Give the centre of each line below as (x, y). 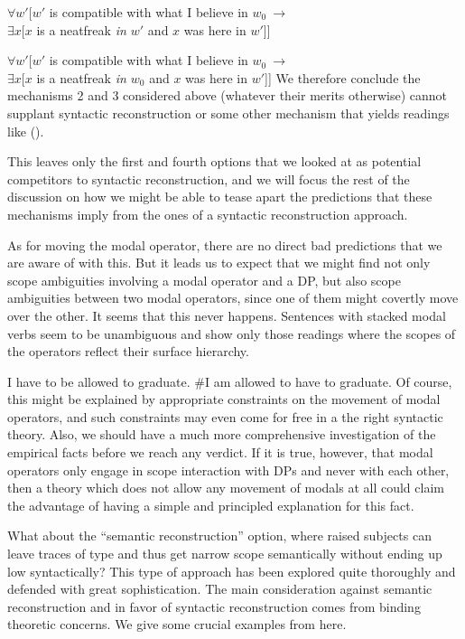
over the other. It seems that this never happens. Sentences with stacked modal (227, 315)
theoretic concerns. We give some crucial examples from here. (177, 624)
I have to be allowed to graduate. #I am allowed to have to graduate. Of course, (230, 381)
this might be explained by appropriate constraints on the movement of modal (224, 399)
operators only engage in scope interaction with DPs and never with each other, (228, 470)
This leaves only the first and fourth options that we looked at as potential (214, 161)
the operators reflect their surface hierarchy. (128, 351)
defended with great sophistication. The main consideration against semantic (220, 589)
